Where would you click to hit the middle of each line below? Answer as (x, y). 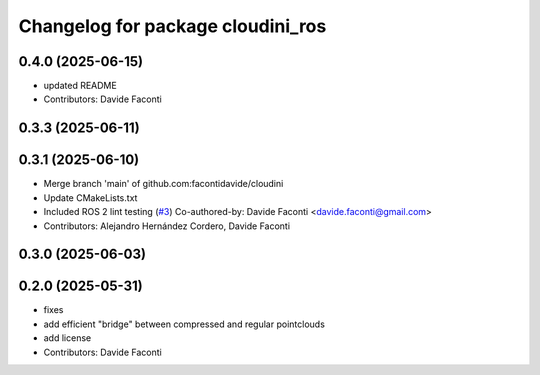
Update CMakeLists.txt (90, 197)
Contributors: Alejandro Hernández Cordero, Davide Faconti (166, 226)
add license (67, 338)
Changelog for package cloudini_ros (172, 26)
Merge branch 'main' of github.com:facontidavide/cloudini (163, 184)
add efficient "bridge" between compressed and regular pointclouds (184, 324)
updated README (80, 86)
